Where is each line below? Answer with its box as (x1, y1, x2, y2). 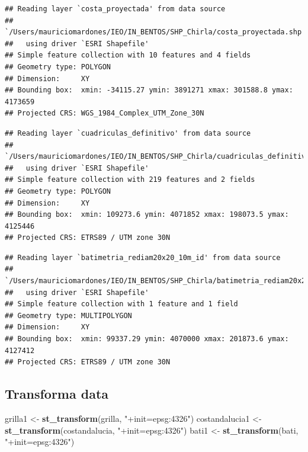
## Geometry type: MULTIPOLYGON (5, 311, 132, 320)
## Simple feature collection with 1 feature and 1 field (5, 300, 238, 309)
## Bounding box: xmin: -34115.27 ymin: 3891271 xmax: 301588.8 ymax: (5, 86, 293, 95)
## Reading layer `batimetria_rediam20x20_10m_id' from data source (5, 253, 281, 262)
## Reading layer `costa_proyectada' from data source (5, 5, 226, 13)
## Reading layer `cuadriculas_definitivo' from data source (5, 129, 251, 137)
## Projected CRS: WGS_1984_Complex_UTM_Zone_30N (5, 109, 204, 118)
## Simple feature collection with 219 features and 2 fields (5, 175, 255, 184)
